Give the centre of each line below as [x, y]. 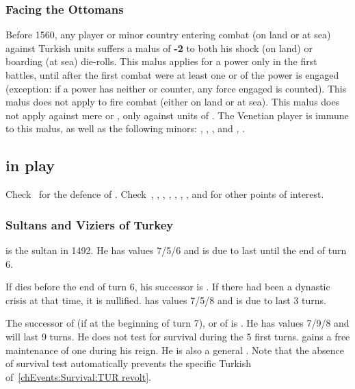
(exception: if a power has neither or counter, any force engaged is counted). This [176, 88]
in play [30, 165]
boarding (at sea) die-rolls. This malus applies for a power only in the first [161, 61]
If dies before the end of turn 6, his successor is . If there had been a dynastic [168, 287]
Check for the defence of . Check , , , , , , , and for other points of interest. [165, 194]
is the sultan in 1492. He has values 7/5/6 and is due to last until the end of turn [176, 250]
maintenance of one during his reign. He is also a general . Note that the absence [175, 350]
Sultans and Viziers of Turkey [90, 224]
